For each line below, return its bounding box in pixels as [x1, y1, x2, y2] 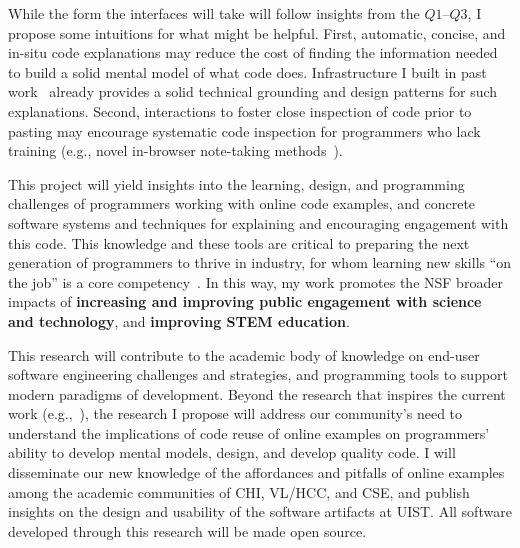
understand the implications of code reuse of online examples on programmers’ [8, 422, 490, 443]
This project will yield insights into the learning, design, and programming [8, 173, 465, 194]
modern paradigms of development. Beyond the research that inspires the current [8, 383, 506, 404]
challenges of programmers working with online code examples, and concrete [8, 193, 476, 214]
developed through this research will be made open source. [8, 520, 367, 541]
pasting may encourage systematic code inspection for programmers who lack [8, 120, 481, 141]
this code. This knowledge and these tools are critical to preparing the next [8, 232, 470, 253]
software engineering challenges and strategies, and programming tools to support [8, 364, 509, 385]
